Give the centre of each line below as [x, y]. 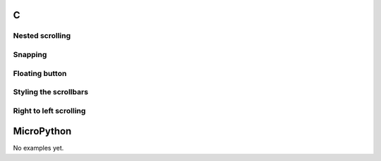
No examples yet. [38, 148]
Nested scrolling [42, 36]
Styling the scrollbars [50, 92]
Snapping [30, 54]
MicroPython [42, 131]
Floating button [40, 73]
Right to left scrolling [49, 110]
